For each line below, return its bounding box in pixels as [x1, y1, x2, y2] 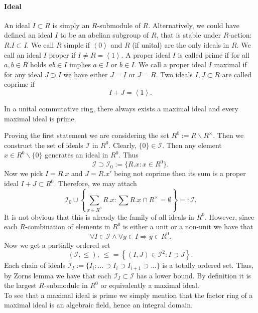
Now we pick [4, 168, 43, 179]
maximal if [214, 59, 247, 70]
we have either [63, 69, 108, 79]
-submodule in [44, 280, 88, 290]
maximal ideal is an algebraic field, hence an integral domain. [4, 299, 193, 310]
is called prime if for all [178, 49, 249, 60]
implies [69, 59, 91, 70]
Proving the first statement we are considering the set [4, 130, 169, 140]
